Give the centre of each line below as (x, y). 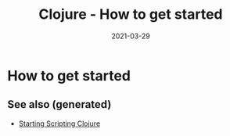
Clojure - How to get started (131, 14)
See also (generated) (59, 104)
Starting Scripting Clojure (59, 123)
